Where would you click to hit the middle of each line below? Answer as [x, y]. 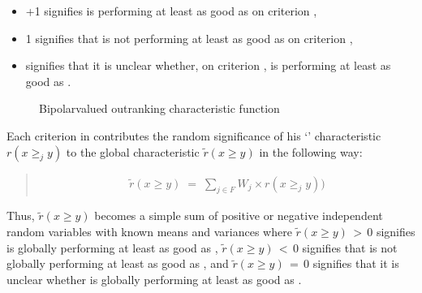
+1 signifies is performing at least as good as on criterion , [171, 11]
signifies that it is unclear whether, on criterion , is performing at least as [208, 65]
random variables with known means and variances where [149, 231]
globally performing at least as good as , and [118, 263]
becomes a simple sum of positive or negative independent [239, 215]
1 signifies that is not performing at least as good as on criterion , [189, 38]
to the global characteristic [133, 151]
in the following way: [311, 151]
